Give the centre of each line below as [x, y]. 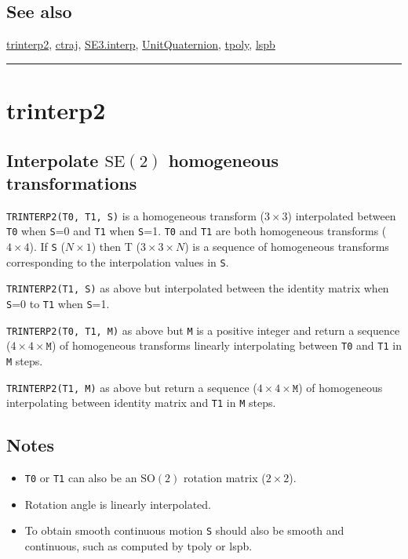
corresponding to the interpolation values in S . [118, 261]
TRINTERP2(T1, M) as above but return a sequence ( [132, 387]
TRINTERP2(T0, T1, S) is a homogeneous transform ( [135, 215]
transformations [72, 182]
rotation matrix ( [224, 478]
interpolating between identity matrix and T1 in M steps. [141, 403]
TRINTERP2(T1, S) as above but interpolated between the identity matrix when [198, 288]
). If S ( [47, 247]
